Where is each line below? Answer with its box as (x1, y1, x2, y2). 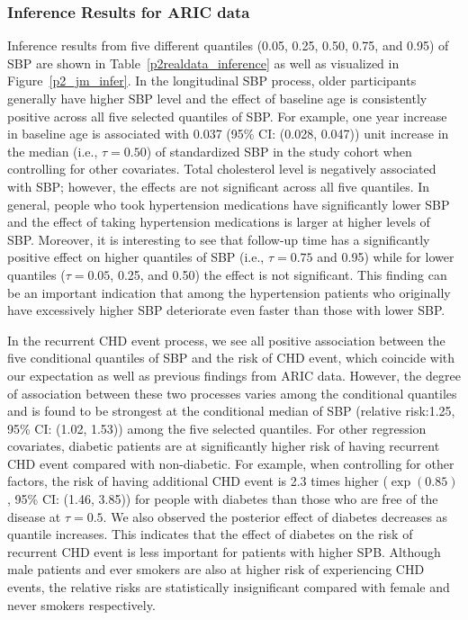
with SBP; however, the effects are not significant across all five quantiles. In (7, 176, 430, 195)
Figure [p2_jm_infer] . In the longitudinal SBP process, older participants (7, 71, 417, 90)
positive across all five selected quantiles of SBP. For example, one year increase (7, 106, 447, 125)
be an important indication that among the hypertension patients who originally (7, 283, 451, 301)
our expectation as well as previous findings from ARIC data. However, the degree (7, 365, 461, 384)
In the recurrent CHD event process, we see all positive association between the (7, 330, 445, 349)
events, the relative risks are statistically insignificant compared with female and (7, 578, 450, 597)
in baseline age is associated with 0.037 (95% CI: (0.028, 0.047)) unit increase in (7, 124, 449, 143)
